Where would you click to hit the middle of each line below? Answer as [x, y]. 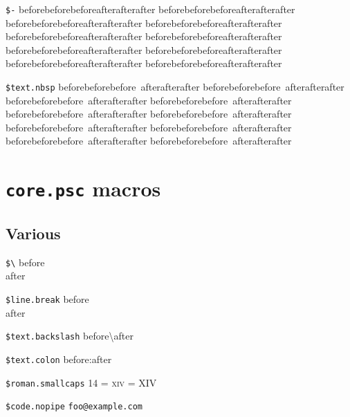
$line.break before [47, 299]
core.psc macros [83, 188]
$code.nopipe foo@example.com [74, 407]
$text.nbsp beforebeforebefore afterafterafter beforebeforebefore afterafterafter [175, 87]
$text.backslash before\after [70, 336]
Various [33, 233]
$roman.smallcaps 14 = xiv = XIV [81, 382]
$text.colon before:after [59, 359]
